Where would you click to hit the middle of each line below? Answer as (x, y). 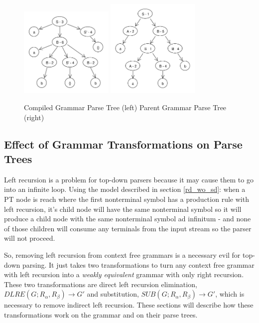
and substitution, (113, 294)
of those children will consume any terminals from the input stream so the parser (128, 228)
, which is (230, 294)
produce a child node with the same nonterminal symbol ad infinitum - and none (128, 219)
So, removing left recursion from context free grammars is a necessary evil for (122, 254)
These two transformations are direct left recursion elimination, (101, 284)
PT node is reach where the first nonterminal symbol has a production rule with (127, 199)
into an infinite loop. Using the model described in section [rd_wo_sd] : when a (125, 189)
